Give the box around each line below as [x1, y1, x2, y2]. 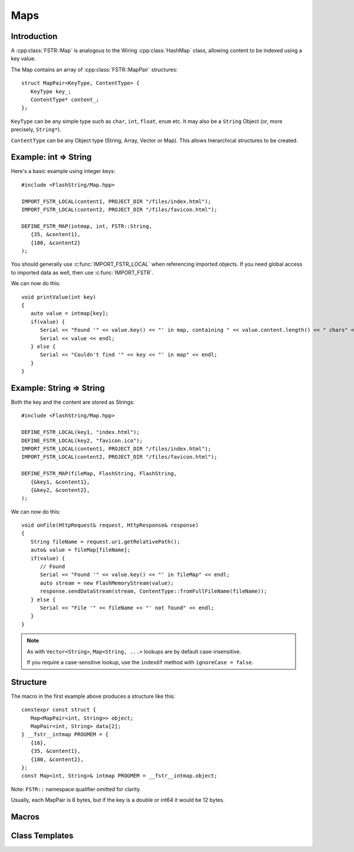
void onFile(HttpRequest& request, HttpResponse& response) [21, 522, 199, 528]
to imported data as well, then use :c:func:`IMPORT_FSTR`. [11, 269, 153, 276]
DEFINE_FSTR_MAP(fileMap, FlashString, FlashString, [21, 470, 177, 477]
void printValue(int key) [21, 293, 97, 301]
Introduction [11, 31, 58, 41]
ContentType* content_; [30, 96, 100, 103]
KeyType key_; [30, 88, 71, 94]
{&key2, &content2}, [30, 487, 90, 493]
